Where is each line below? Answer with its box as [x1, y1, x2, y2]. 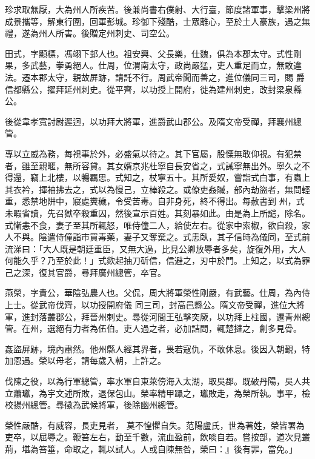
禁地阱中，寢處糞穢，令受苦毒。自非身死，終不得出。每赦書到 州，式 [30, 195, 305, 207]
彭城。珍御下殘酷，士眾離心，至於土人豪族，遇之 [106, 15, 302, 27]
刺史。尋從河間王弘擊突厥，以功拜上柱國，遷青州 [106, 310, 302, 323]
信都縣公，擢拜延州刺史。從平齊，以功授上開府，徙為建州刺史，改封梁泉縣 [5, 82, 302, 95]
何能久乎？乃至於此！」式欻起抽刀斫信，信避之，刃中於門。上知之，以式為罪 [5, 254, 310, 267]
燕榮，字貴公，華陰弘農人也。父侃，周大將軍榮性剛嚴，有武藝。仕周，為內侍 [5, 286, 310, 299]
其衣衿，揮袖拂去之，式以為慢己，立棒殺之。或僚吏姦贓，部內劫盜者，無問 [5, 183, 302, 195]
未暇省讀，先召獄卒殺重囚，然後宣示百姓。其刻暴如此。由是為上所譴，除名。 [5, 206, 310, 219]
